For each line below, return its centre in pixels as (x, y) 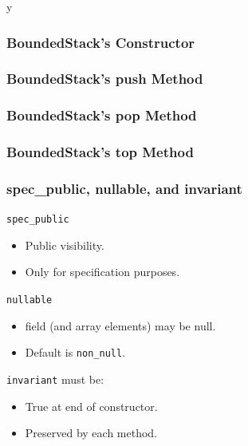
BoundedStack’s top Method (100, 152)
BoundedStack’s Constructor (101, 42)
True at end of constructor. (91, 406)
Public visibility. (65, 245)
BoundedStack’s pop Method (102, 115)
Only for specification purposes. (102, 272)
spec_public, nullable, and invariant (124, 188)
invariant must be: (55, 379)
